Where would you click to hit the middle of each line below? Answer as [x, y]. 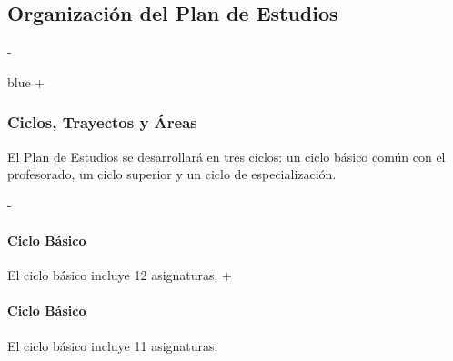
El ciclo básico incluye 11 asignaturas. [113, 345]
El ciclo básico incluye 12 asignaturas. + [120, 275]
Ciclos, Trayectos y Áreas [102, 122]
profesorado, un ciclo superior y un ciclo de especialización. [172, 174]
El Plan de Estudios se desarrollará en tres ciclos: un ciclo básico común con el [226, 156]
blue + [26, 81]
